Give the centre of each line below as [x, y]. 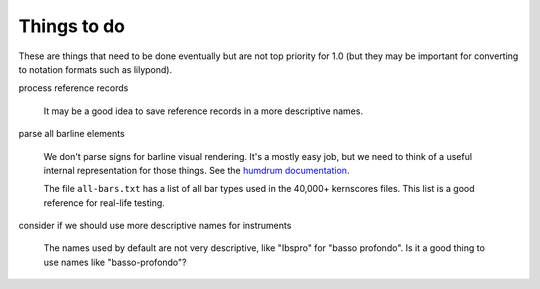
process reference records [73, 88]
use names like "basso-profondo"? [115, 262]
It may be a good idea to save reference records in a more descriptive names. [203, 111]
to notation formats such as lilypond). [95, 69]
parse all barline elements [71, 134]
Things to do [71, 26]
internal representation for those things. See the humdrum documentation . [196, 170]
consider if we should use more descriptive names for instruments [155, 226]
